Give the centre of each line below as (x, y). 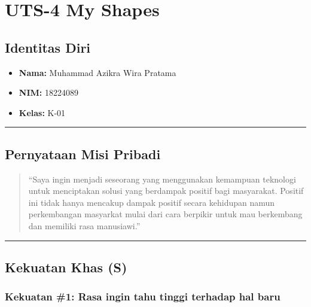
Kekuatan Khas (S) (66, 267)
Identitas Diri (48, 47)
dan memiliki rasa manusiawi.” (84, 225)
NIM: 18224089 (48, 92)
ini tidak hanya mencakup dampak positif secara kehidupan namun (152, 202)
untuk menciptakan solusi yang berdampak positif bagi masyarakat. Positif (166, 191)
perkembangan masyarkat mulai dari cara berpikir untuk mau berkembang (165, 214)
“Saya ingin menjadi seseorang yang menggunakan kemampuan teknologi (162, 179)
